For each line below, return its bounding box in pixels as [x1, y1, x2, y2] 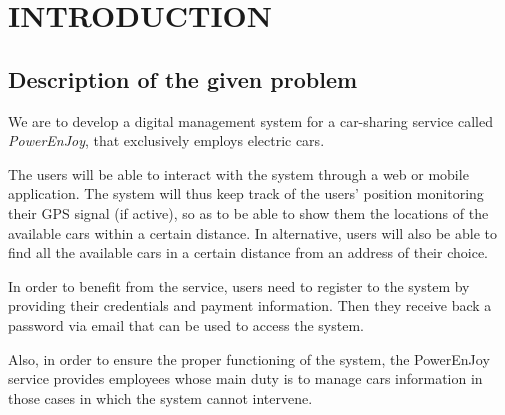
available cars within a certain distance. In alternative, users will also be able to [8, 222, 497, 243]
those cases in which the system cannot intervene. [8, 387, 313, 408]
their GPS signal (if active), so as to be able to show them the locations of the [8, 202, 489, 223]
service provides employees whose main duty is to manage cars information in [8, 368, 483, 389]
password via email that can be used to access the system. [8, 314, 364, 335]
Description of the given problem [8, 63, 358, 94]
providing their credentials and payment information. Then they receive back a [8, 295, 492, 316]
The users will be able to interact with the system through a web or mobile [8, 163, 469, 184]
